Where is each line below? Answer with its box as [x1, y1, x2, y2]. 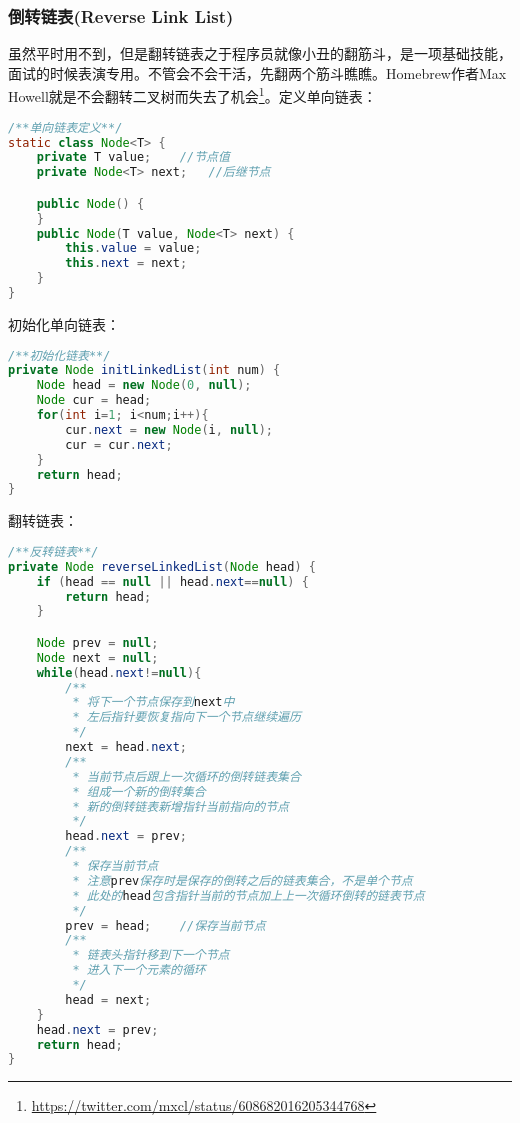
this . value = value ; [65, 241, 202, 256]
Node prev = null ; [36, 635, 159, 650]
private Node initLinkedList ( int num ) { [8, 363, 281, 378]
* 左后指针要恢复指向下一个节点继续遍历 [72, 710, 301, 725]
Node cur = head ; [36, 393, 152, 408]
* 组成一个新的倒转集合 [72, 784, 206, 799]
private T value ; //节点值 [36, 150, 230, 165]
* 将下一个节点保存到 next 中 [72, 695, 235, 710]
